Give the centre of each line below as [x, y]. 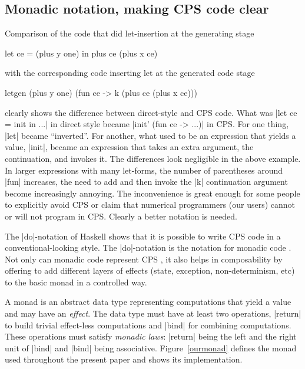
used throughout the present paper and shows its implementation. [124, 359]
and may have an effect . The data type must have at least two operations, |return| [153, 313]
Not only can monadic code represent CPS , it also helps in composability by [144, 259]
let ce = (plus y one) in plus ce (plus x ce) [81, 53]
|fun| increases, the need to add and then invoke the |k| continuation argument [146, 182]
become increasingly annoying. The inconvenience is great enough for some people [152, 193]
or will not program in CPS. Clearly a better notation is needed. [121, 216]
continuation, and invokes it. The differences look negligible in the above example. [153, 158]
